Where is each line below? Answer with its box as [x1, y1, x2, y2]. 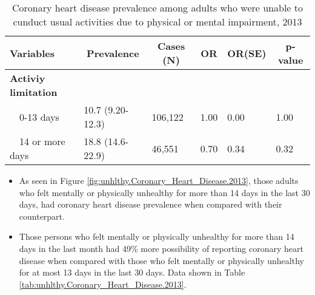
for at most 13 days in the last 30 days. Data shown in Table [19, 266, 245, 279]
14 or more [19, 134, 65, 148]
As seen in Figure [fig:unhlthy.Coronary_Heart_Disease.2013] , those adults [19, 174, 299, 186]
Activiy [10, 71, 45, 85]
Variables [10, 46, 55, 60]
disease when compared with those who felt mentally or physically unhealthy [19, 254, 304, 266]
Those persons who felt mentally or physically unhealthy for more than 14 [19, 230, 294, 243]
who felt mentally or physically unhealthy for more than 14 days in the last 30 [19, 186, 310, 198]
